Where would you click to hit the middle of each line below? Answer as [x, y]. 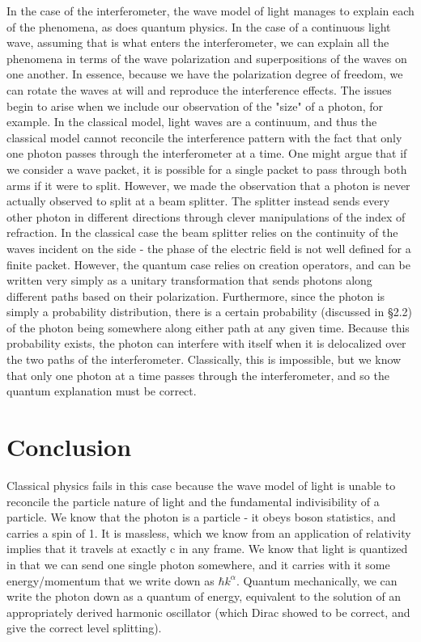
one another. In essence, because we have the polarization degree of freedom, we [205, 74]
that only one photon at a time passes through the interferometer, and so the [198, 375]
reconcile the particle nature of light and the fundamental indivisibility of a [193, 501]
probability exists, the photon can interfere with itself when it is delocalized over [206, 343]
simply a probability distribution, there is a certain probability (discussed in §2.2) [210, 312]
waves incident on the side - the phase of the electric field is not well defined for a [209, 248]
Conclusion [69, 447]
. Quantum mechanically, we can [317, 580]
